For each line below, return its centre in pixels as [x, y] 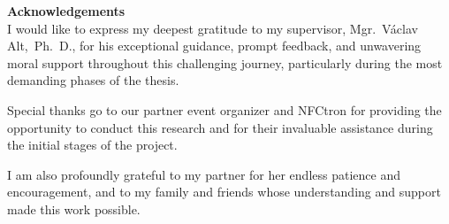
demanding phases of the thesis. [93, 80]
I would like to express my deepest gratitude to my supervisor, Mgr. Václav [213, 28]
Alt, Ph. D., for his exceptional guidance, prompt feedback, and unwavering [214, 46]
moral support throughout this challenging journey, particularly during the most [225, 62]
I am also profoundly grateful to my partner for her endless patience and [204, 174]
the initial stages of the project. [92, 145]
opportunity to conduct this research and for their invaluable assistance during [220, 127]
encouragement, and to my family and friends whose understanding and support [224, 192]
